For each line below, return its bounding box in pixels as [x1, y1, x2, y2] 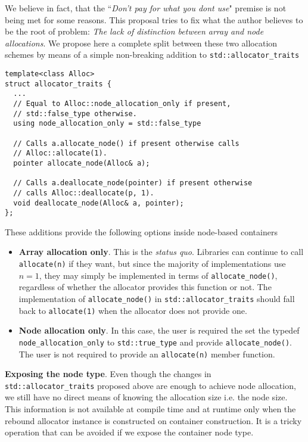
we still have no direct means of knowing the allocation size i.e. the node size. [5, 391, 288, 403]
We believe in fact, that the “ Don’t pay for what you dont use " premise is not [5, 2, 287, 14]
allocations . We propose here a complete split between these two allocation [5, 36, 278, 49]
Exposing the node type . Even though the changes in [5, 368, 211, 380]
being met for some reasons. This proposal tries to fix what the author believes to [5, 13, 303, 26]
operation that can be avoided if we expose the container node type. [5, 426, 254, 438]
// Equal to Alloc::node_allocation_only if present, [13, 99, 231, 108]
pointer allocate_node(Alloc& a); [13, 158, 150, 167]
